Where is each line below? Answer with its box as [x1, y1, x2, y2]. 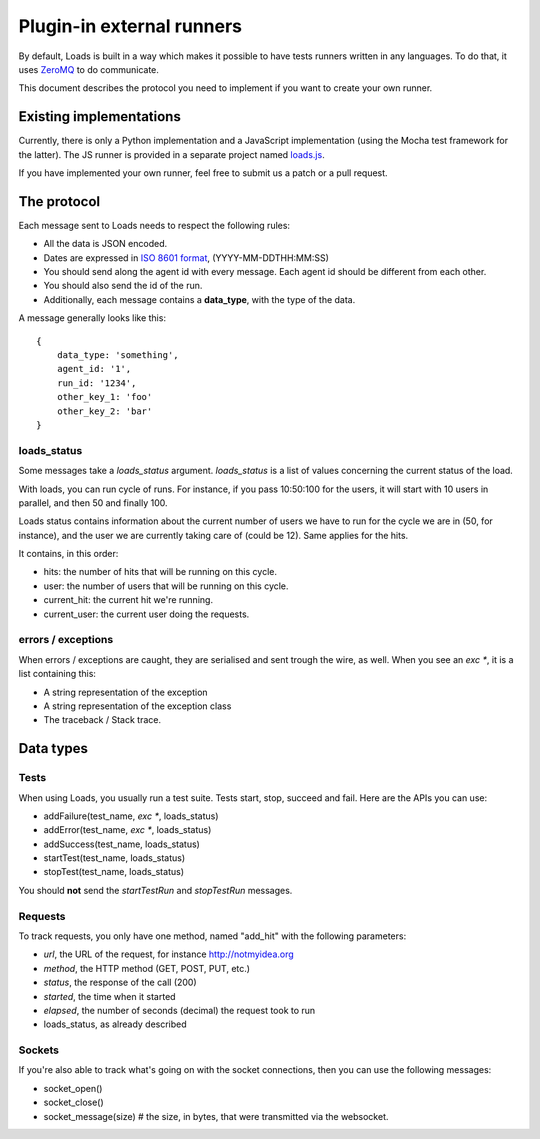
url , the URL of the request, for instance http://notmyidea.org [43, 948, 294, 960]
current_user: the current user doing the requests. [43, 608, 250, 620]
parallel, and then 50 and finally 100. [18, 496, 168, 509]
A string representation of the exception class [43, 700, 232, 712]
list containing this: [18, 668, 97, 680]
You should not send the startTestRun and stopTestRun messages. [18, 884, 293, 896]
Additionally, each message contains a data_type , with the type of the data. [43, 293, 356, 305]
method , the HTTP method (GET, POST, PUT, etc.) [43, 962, 250, 974]
